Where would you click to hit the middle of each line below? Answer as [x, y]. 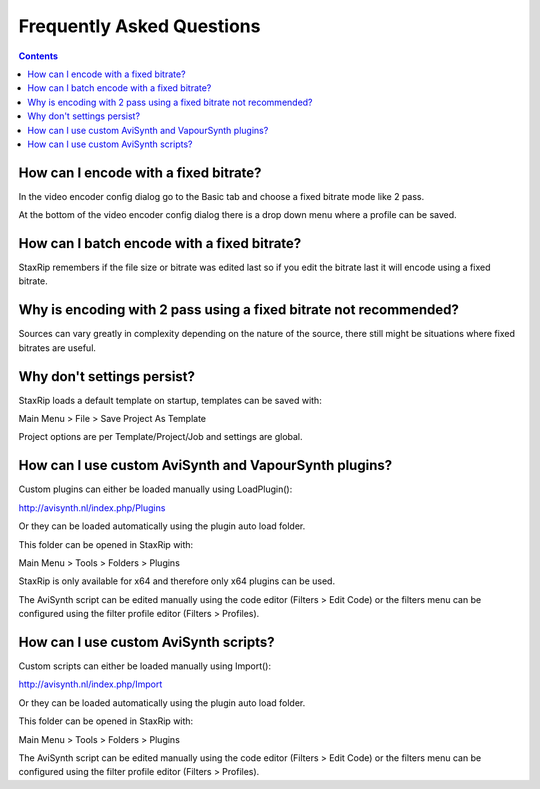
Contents [38, 56]
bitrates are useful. [57, 347]
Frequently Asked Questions [139, 26]
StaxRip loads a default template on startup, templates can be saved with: [170, 400]
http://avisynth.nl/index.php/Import [90, 684]
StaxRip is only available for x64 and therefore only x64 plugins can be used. [176, 581]
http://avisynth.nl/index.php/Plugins [92, 507]
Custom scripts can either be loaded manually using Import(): [145, 666]
